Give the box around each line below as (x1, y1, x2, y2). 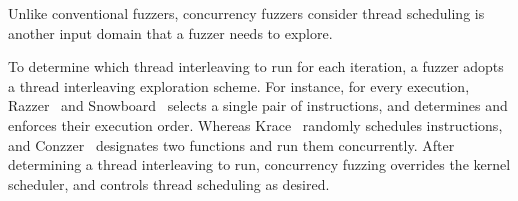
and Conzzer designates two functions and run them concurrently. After (8, 134, 455, 155)
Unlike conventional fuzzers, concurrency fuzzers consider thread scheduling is (8, 3, 485, 23)
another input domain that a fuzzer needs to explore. (8, 22, 333, 43)
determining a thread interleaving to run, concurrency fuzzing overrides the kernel (8, 154, 511, 175)
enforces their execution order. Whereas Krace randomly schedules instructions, (8, 114, 503, 135)
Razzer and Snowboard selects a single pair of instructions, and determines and (8, 95, 508, 116)
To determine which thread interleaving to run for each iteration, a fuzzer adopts (8, 56, 504, 77)
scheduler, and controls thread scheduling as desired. (8, 173, 330, 194)
